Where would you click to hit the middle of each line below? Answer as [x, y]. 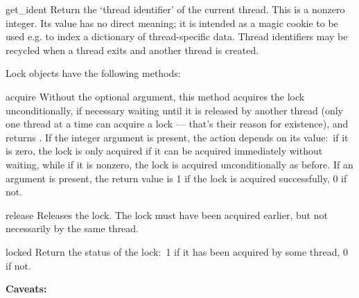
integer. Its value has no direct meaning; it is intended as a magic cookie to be [172, 23]
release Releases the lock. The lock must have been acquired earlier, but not [167, 214]
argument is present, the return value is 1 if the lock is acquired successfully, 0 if [176, 178]
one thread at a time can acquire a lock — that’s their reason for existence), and [177, 124]
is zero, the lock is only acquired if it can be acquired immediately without [164, 151]
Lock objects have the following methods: [93, 73]
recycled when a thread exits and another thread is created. [132, 50]
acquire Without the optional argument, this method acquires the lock [155, 96]
